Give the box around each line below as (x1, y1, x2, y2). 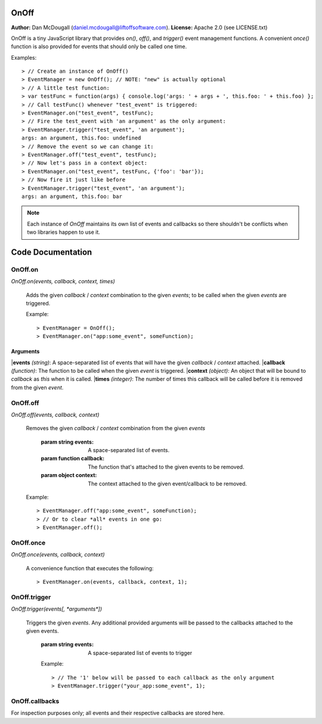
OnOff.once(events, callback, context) (11, 551, 105, 558)
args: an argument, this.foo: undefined (21, 135, 141, 141)
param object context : (41, 472, 97, 479)
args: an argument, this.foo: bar (21, 193, 122, 200)
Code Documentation (11, 247, 92, 257)
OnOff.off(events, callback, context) (11, 411, 100, 418)
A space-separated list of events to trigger (88, 649, 193, 656)
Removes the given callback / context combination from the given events (26, 425, 206, 432)
